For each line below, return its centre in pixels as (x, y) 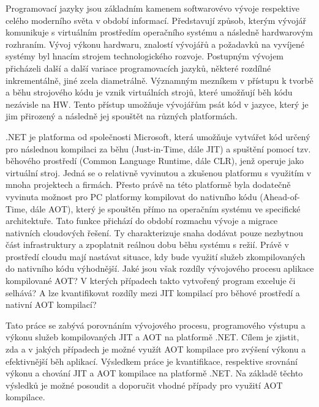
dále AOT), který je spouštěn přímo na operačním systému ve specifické (165, 208)
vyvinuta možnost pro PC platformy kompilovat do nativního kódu (131, 196)
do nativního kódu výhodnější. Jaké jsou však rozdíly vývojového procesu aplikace (160, 268)
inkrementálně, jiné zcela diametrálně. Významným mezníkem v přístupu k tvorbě (159, 80)
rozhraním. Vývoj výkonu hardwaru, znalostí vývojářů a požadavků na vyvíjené (155, 44)
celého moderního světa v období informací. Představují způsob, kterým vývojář (156, 20)
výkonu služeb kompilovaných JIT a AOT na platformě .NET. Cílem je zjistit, (152, 337)
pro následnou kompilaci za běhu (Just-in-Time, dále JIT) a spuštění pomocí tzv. (158, 148)
